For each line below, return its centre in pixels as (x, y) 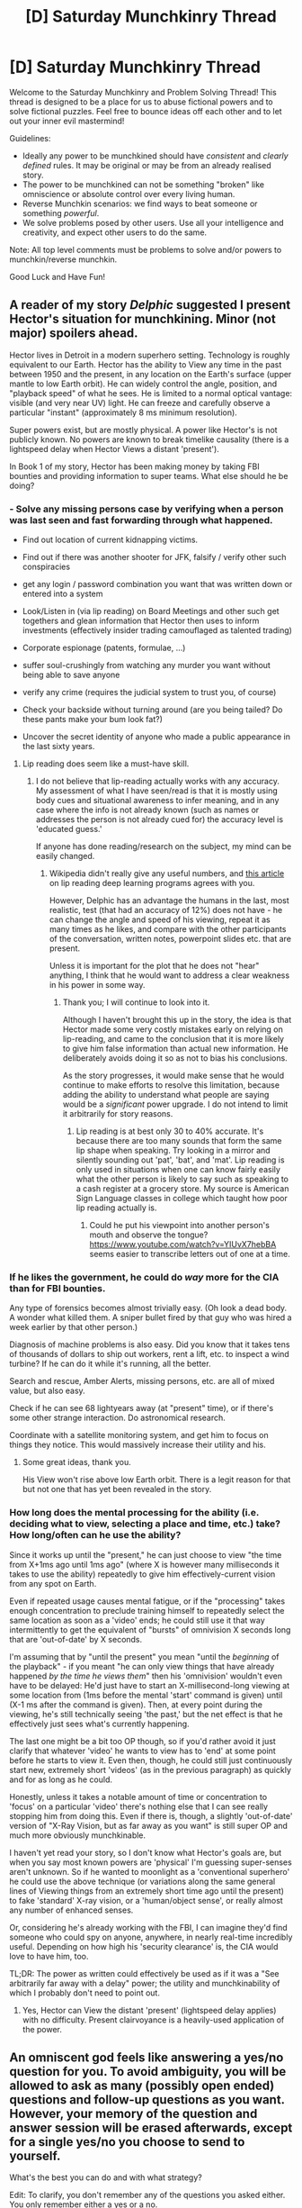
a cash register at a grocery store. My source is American (182, 1189)
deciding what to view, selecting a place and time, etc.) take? (145, 1524)
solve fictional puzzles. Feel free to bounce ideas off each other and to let (146, 111)
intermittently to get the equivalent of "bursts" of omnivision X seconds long (150, 1629)
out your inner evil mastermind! (67, 121)
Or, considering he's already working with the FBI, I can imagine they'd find (148, 1927)
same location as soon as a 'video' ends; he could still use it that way (137, 1620)
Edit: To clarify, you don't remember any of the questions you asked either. (147, 2195)
